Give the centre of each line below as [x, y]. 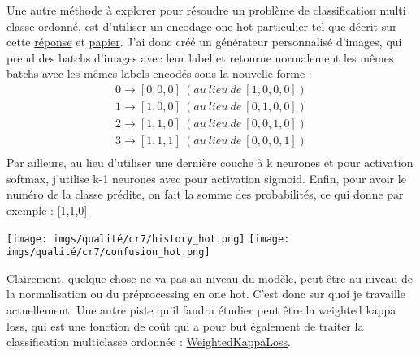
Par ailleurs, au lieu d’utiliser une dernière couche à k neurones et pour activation [210, 163]
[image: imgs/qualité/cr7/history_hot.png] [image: [148, 239]
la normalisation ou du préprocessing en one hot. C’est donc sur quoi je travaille [206, 294]
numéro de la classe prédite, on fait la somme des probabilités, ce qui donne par [205, 194]
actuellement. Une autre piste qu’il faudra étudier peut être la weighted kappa [201, 310]
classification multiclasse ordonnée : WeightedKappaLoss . [149, 342]
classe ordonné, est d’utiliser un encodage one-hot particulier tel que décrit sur [202, 26]
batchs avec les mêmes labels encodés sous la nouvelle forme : [159, 73]
